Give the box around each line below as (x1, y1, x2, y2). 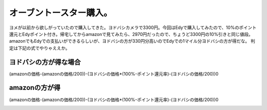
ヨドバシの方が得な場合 (9, 58, 81, 66)
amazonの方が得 (9, 83, 61, 92)
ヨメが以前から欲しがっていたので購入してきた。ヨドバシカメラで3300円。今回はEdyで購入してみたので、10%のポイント (9, 25, 257, 30)
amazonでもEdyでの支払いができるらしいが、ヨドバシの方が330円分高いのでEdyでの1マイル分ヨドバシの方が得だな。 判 (9, 38, 256, 44)
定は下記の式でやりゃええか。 (9, 45, 70, 51)
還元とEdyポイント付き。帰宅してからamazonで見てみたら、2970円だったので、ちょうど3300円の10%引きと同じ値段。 (9, 31, 253, 37)
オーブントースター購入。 (9, 7, 112, 18)
